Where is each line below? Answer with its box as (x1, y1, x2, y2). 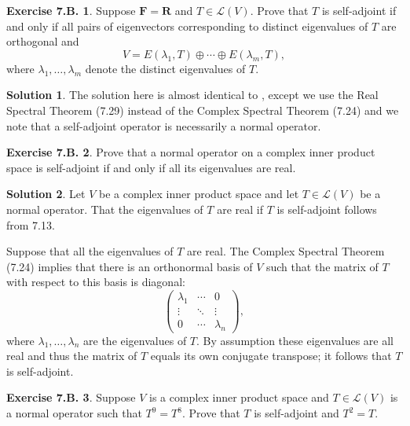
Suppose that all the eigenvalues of (6, 243, 174, 259)
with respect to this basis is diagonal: (6, 274, 185, 290)
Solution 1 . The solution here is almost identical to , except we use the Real (6, 86, 379, 103)
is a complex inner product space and (148, 389, 329, 406)
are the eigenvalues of (83, 332, 187, 348)
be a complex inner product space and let (99, 185, 299, 202)
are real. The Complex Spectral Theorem (187, 243, 385, 259)
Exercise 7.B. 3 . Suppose (6, 389, 136, 406)
